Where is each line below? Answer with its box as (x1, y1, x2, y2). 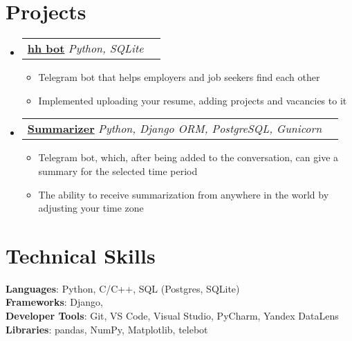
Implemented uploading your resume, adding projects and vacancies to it (38, 93, 347, 107)
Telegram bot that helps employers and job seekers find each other (38, 70, 320, 84)
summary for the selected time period (38, 163, 198, 178)
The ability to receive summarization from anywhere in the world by (38, 187, 329, 201)
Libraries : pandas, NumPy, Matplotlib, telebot (6, 322, 208, 336)
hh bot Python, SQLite (27, 40, 144, 57)
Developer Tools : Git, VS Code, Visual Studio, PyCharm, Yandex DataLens (6, 308, 339, 322)
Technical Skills (6, 241, 156, 269)
